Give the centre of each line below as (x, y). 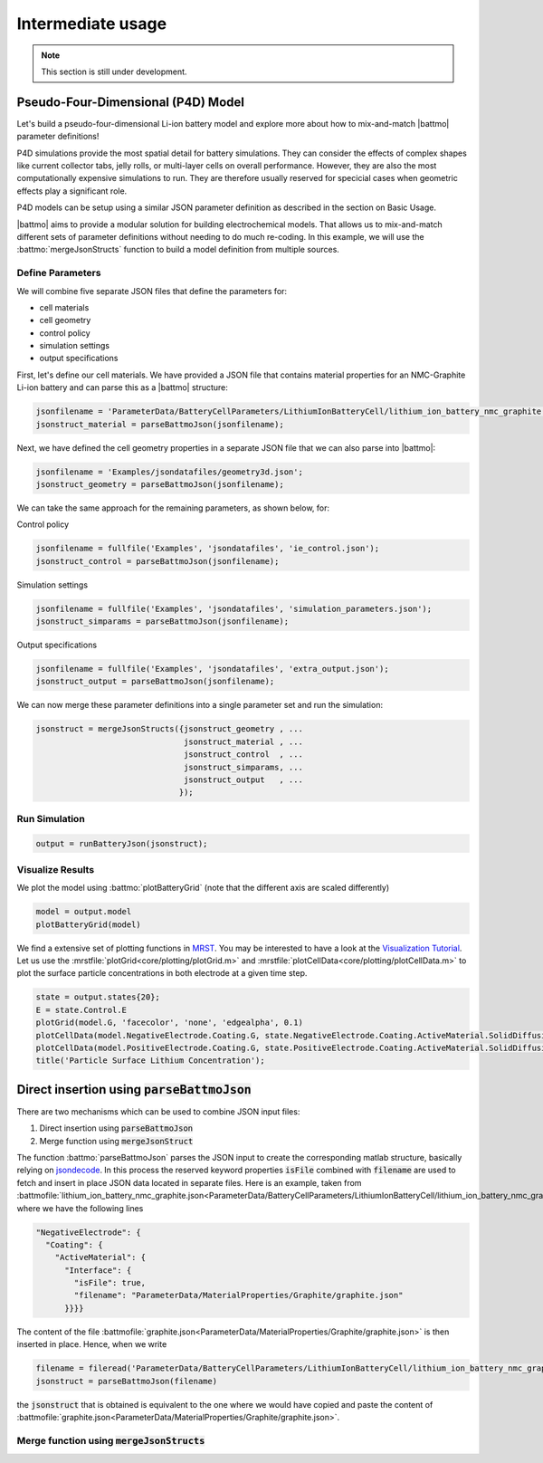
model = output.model (84, 912)
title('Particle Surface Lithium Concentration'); (151, 1061)
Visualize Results (56, 869)
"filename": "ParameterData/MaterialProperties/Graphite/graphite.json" (238, 1296)
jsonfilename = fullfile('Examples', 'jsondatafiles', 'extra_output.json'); (212, 669)
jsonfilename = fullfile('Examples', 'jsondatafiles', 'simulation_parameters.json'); (234, 608)
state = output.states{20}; (98, 997)
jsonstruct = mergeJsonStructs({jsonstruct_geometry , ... (169, 729)
